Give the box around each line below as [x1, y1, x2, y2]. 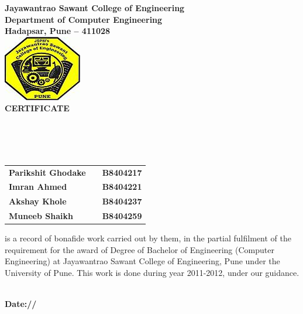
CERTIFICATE [5, 102, 70, 114]
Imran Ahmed [9, 180, 67, 193]
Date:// [5, 298, 37, 310]
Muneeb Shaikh [9, 210, 73, 222]
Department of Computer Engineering [5, 13, 163, 25]
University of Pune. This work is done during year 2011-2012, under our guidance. [5, 266, 299, 278]
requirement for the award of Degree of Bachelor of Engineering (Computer [5, 243, 274, 255]
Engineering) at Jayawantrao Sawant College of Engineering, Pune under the [5, 255, 280, 267]
